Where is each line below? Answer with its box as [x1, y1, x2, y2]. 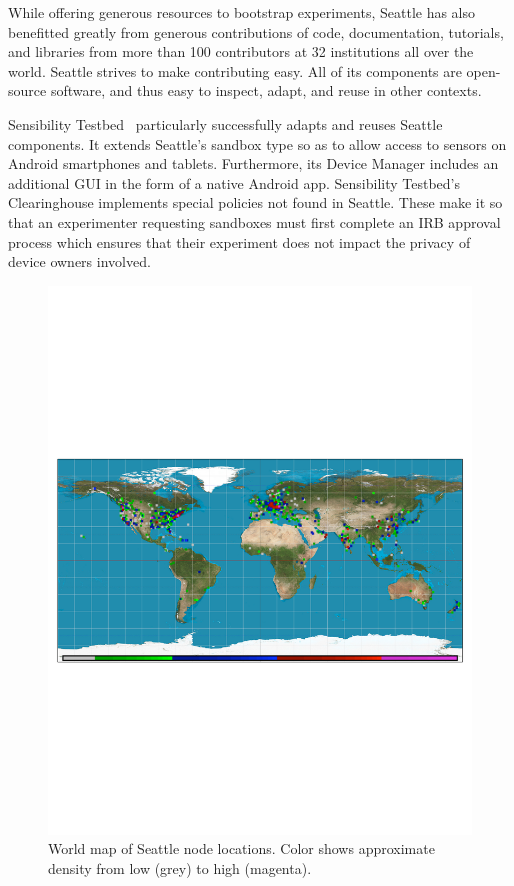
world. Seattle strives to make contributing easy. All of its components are [8, 60, 462, 81]
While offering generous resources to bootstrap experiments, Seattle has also [8, 2, 476, 22]
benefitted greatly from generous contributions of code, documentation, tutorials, [8, 21, 504, 42]
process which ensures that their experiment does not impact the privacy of [8, 231, 471, 252]
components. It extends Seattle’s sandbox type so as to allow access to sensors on [8, 133, 507, 154]
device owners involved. [8, 251, 151, 272]
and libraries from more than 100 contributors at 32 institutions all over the [8, 41, 474, 62]
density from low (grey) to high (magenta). [48, 857, 312, 878]
